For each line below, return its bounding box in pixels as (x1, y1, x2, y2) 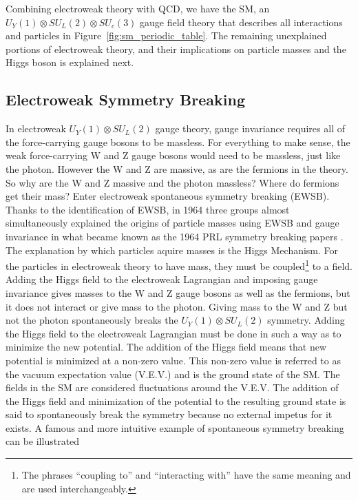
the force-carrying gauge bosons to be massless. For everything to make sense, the (6, 134, 350, 149)
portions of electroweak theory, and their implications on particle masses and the (6, 41, 346, 56)
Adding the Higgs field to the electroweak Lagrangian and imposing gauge (6, 272, 318, 287)
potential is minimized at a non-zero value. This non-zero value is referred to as (6, 353, 341, 367)
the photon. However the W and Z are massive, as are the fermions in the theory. (6, 161, 348, 176)
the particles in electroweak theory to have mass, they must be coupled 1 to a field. (6, 257, 352, 273)
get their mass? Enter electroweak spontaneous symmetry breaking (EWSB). (6, 189, 330, 203)
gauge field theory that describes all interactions (140, 14, 343, 29)
